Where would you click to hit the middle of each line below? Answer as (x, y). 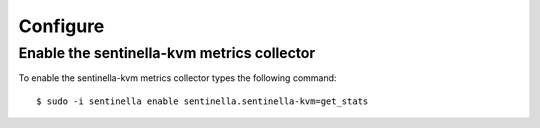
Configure (61, 26)
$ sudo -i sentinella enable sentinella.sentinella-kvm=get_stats (202, 101)
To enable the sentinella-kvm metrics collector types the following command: (177, 78)
